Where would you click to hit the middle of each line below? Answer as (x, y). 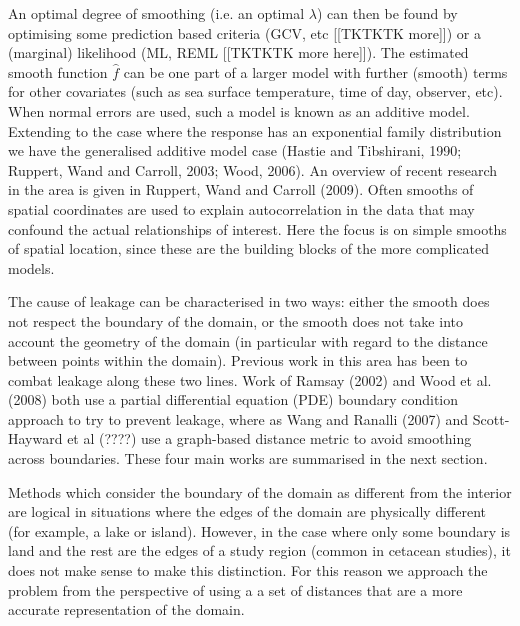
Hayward (35, 438)
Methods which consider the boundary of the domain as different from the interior (260, 491)
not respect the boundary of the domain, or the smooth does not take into (235, 320)
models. (31, 267)
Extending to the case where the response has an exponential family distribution (255, 130)
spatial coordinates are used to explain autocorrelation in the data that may (241, 208)
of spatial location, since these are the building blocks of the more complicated (249, 248)
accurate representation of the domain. (126, 609)
